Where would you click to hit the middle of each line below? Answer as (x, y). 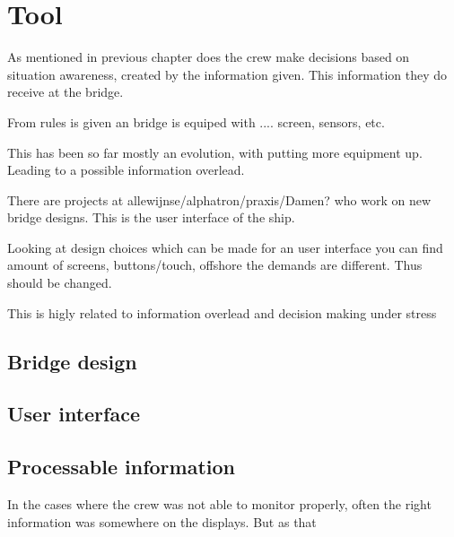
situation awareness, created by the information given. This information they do (227, 74)
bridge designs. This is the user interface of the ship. (151, 217)
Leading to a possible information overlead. (126, 170)
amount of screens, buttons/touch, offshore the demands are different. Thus (215, 265)
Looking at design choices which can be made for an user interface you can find (225, 247)
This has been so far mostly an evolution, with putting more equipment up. (215, 152)
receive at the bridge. (65, 92)
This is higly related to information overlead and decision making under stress (222, 312)
